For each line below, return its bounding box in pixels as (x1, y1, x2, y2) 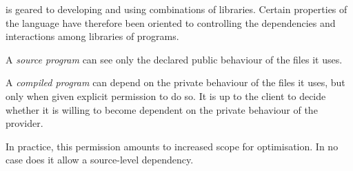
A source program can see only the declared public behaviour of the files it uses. (6, 52, 343, 66)
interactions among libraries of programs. (6, 29, 179, 43)
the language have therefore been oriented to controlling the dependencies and (6, 15, 336, 30)
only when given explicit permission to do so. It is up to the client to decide (6, 88, 326, 103)
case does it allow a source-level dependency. (6, 152, 194, 167)
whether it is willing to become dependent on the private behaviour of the (6, 102, 318, 117)
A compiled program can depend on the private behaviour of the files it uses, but (6, 75, 345, 90)
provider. (6, 116, 43, 130)
